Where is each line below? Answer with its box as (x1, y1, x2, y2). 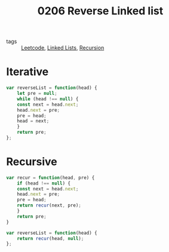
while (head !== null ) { (17, 96, 79, 102)
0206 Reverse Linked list (37, 4, 164, 18)
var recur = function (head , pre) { (6, 174, 95, 180)
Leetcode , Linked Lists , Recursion (21, 44, 105, 51)
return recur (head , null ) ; (17, 235, 84, 241)
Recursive (6, 155, 58, 168)
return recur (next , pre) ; (17, 202, 82, 208)
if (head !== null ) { (17, 180, 70, 186)
